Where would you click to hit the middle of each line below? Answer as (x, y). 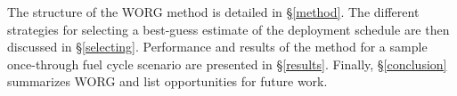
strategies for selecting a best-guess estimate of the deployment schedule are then (228, 29)
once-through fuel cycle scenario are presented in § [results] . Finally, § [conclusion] (227, 64)
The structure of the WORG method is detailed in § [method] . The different (213, 12)
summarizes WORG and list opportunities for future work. (167, 81)
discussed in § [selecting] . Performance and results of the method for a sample (217, 47)
